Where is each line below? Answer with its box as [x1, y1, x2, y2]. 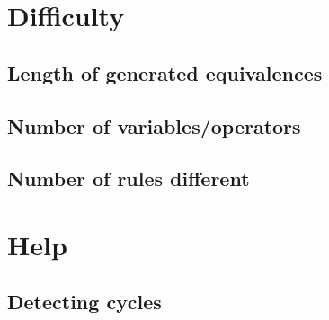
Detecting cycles [7, 288, 162, 316]
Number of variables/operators [7, 111, 301, 139]
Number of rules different [7, 164, 250, 192]
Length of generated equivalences [7, 58, 323, 86]
